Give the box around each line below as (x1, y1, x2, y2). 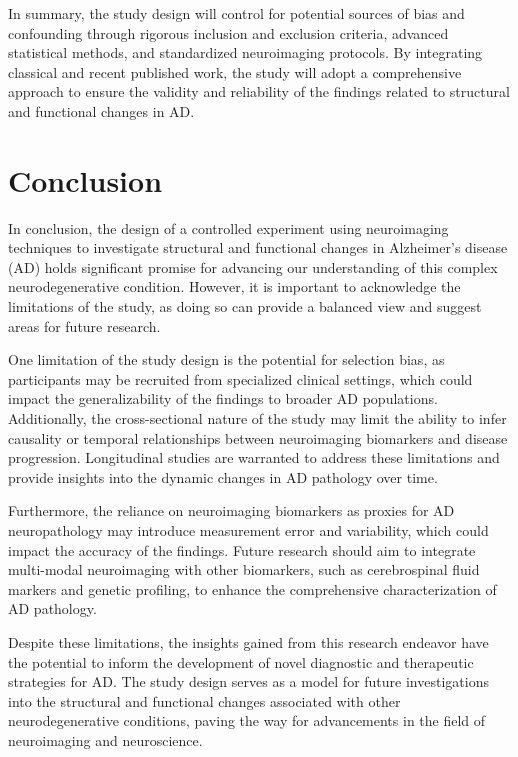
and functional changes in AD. (8, 100, 195, 121)
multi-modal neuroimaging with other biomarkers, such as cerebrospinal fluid (8, 559, 480, 580)
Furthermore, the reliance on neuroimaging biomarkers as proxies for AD (8, 500, 455, 521)
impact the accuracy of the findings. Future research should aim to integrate (8, 539, 476, 560)
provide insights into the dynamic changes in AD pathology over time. (8, 466, 438, 487)
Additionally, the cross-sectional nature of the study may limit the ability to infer (8, 408, 507, 429)
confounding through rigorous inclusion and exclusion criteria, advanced (8, 22, 449, 43)
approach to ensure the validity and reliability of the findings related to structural (8, 81, 510, 102)
